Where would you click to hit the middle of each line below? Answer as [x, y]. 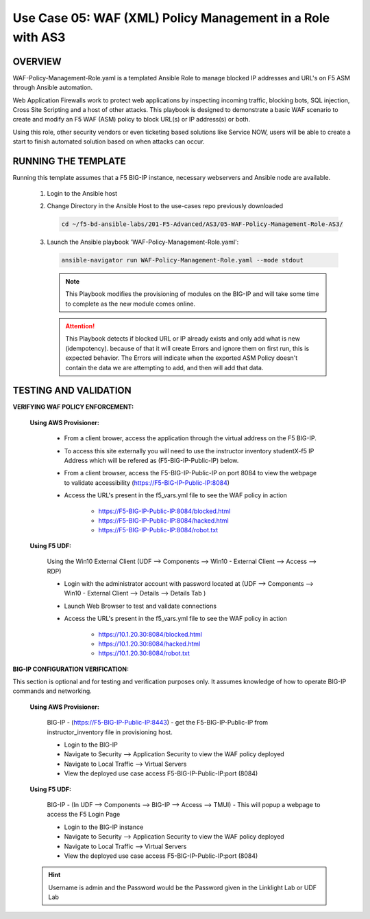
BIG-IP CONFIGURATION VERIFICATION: [71, 669]
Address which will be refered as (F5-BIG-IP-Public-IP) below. [151, 461]
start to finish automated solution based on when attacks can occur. [109, 141]
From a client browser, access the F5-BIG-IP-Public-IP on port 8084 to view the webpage [190, 473]
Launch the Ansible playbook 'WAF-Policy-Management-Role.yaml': [143, 242]
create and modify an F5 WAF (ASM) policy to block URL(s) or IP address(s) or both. [132, 120]
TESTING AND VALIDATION [72, 390]
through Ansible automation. [52, 88]
